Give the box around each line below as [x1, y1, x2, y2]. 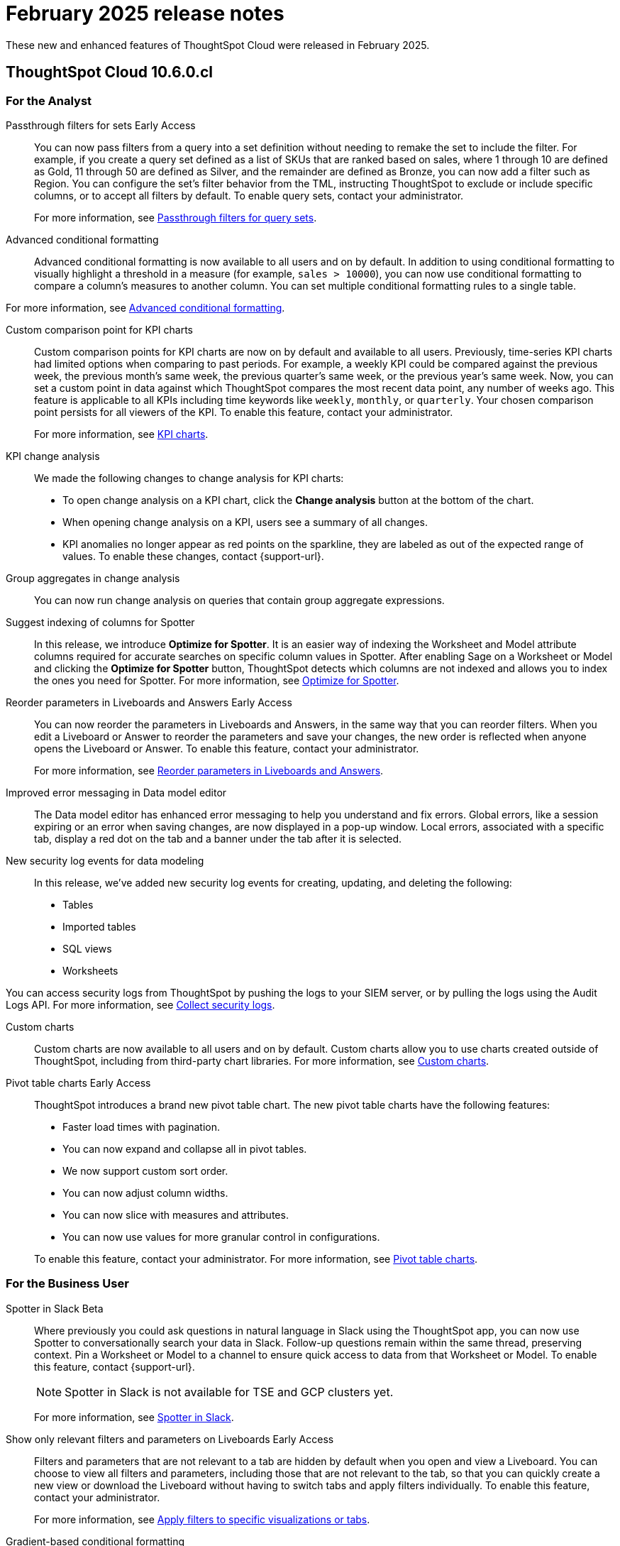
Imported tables [62, 920, 136, 933]
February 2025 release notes [6, 1, 284, 26]
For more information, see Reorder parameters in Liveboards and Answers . [34, 764, 384, 777]
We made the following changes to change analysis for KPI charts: [34, 471, 344, 484]
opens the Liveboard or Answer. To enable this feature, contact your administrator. [34, 742, 419, 755]
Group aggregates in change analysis [6, 571, 180, 584]
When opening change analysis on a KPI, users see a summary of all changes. [62, 515, 428, 528]
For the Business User [6, 1276, 129, 1291]
